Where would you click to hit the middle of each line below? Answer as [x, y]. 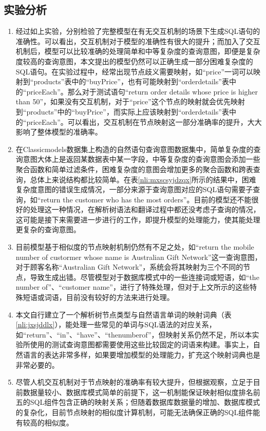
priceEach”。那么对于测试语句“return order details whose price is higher [142, 91]
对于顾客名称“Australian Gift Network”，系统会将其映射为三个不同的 [129, 267]
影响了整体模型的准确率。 [59, 132]
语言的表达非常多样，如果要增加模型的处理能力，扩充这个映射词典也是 [141, 355]
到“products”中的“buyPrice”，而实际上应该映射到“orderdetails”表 [122, 111]
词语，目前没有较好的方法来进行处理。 [109, 297]
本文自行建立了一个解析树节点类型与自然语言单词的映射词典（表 [123, 314]
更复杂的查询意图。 [48, 229]
